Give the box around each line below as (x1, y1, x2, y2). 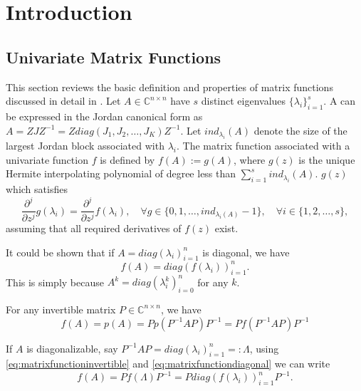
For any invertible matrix (6, 301, 116, 316)
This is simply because (6, 274, 104, 289)
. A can (323, 93, 356, 108)
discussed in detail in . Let (6, 93, 121, 108)
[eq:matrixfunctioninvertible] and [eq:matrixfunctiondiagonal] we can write (6, 356, 330, 371)
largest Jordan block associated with (6, 137, 164, 152)
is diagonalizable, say (26, 340, 118, 355)
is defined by (100, 152, 155, 167)
